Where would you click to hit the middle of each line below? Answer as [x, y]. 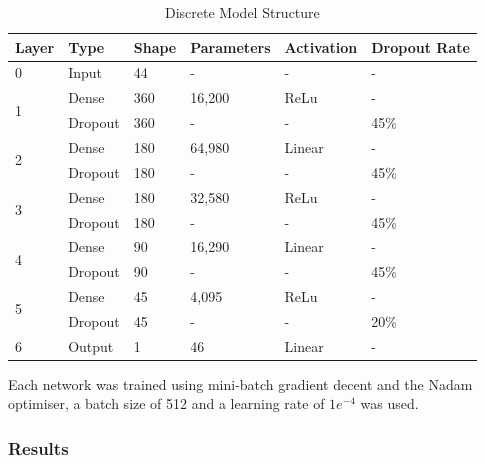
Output [91, 345]
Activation [321, 46]
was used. [389, 403]
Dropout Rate [420, 46]
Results [38, 447]
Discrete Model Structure [242, 12]
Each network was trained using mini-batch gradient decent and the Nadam [240, 383]
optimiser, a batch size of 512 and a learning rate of [166, 403]
